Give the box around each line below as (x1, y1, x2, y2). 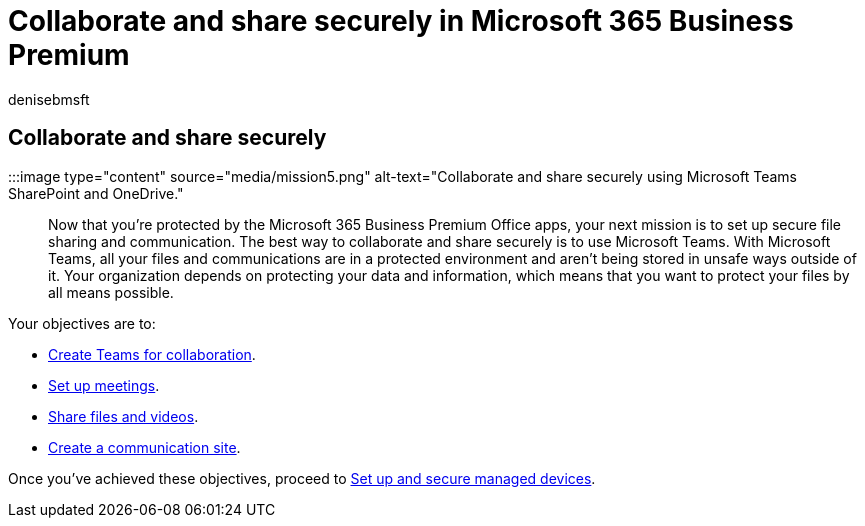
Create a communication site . (48, 438, 241, 456)
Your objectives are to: (8, 314, 156, 332)
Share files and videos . (48, 407, 199, 425)
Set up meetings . (48, 376, 160, 394)
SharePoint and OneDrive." (8, 184, 184, 202)
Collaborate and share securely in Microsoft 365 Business (8, 4, 794, 38)
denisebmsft (8, 90, 90, 108)
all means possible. (48, 283, 174, 301)
